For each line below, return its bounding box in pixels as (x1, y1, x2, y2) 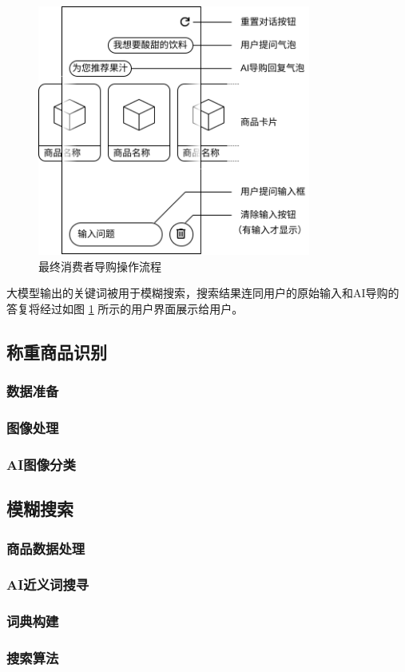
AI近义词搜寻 (6, 575, 89, 594)
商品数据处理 (6, 538, 85, 558)
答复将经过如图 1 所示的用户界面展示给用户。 (6, 300, 244, 316)
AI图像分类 (6, 454, 76, 474)
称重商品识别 (6, 339, 107, 364)
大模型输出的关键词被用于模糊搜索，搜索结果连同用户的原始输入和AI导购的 (6, 284, 399, 301)
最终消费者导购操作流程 (38, 257, 161, 274)
